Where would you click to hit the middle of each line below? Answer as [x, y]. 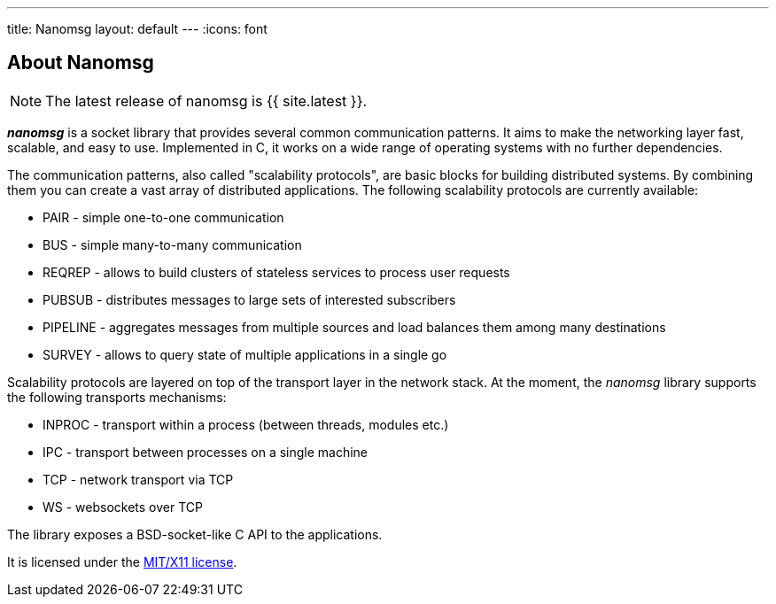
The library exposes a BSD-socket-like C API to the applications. [195, 534]
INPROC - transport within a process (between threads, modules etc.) [246, 424]
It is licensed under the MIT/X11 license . [122, 561]
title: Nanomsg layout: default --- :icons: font [137, 29]
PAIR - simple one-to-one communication [163, 217]
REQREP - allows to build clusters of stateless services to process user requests [276, 272]
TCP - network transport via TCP [138, 479]
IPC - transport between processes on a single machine [206, 452]
